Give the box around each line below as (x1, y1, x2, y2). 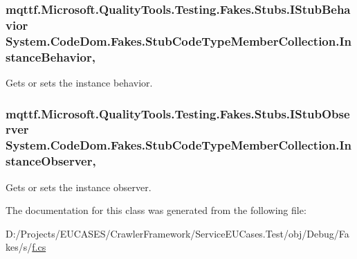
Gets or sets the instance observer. (6, 179, 152, 194)
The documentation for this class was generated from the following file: (6, 203, 306, 217)
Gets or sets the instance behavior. (6, 75, 153, 89)
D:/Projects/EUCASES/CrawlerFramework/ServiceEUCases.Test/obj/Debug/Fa (6, 226, 349, 240)
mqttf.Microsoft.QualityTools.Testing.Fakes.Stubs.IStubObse (6, 105, 350, 122)
